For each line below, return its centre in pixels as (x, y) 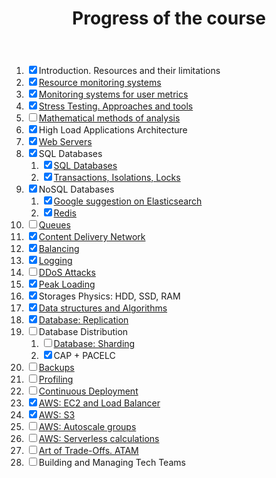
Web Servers (65, 142)
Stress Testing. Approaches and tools (116, 106)
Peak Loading (67, 284)
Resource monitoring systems (100, 83)
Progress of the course (169, 18)
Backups (56, 368)
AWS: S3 (57, 415)
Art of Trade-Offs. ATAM (88, 451)
